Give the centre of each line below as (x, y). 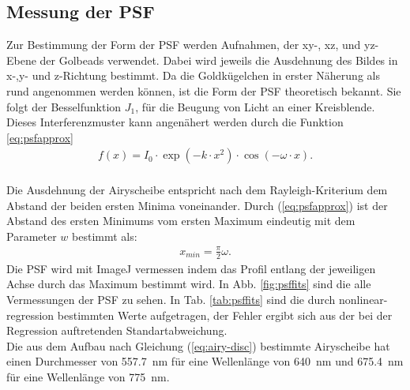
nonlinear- (363, 299)
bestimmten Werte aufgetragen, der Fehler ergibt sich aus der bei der (225, 315)
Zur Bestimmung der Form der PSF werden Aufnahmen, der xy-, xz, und (184, 45)
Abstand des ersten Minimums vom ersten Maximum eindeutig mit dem (181, 221)
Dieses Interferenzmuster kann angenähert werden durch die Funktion (175, 122)
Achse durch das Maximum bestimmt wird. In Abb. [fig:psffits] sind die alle (189, 284)
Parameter (32, 236)
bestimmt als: (105, 236)
